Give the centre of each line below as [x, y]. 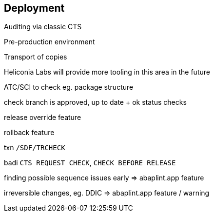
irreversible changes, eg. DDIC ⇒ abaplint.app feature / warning [107, 193]
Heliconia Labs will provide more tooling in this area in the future [107, 72]
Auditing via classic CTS [43, 27]
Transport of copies [36, 57]
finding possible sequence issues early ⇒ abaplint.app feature [104, 178]
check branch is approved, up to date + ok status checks [95, 102]
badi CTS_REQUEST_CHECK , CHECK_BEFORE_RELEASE [90, 163]
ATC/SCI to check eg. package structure [69, 87]
